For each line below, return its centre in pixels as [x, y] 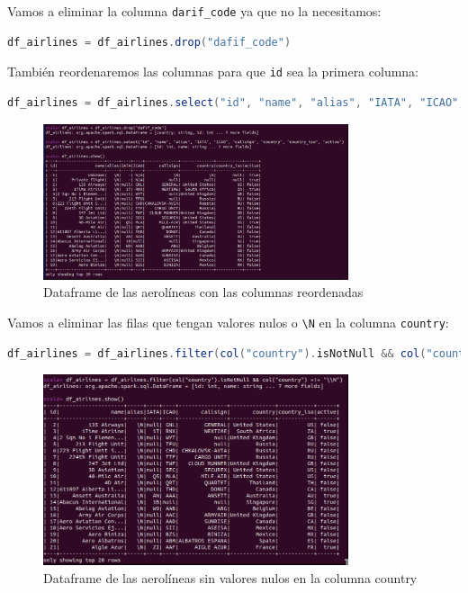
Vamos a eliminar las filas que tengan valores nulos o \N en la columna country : [228, 322]
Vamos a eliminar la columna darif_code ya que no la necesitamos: [194, 11]
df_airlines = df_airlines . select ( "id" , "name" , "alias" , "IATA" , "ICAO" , [236, 102]
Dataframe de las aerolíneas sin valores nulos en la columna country [230, 577]
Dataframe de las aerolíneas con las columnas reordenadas [203, 292]
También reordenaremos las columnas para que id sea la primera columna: [213, 72]
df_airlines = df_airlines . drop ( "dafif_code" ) [149, 42]
